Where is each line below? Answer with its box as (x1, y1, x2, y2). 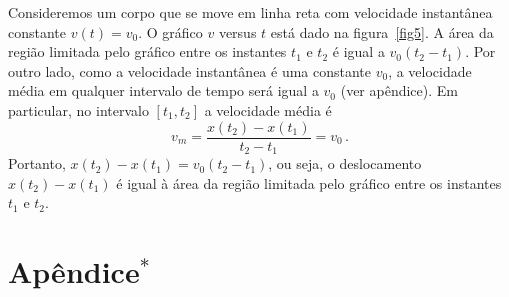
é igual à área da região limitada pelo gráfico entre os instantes (116, 172, 502, 193)
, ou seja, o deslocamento (268, 153, 422, 174)
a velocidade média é (204, 99, 332, 120)
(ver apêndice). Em (340, 80, 459, 101)
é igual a (332, 41, 385, 62)
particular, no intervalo (8, 99, 149, 120)
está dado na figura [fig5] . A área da (270, 21, 494, 42)
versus (218, 21, 257, 42)
